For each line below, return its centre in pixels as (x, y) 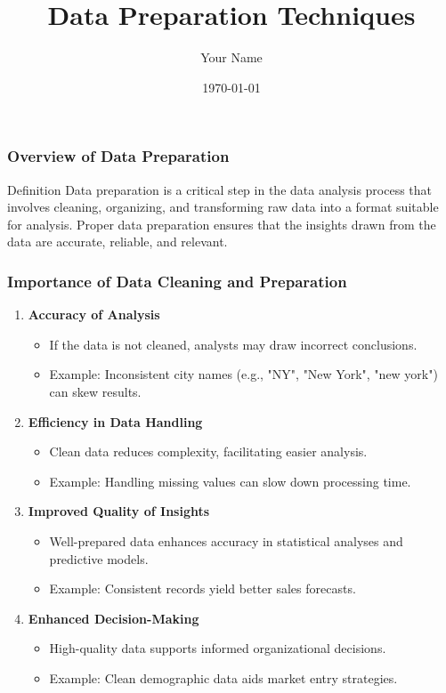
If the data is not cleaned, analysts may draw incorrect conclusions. (233, 344)
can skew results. (95, 391)
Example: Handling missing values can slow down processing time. (230, 481)
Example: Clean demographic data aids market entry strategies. (223, 677)
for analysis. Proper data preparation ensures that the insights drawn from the (222, 224)
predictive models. (99, 558)
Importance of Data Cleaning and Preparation (177, 281)
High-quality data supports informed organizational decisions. (218, 648)
